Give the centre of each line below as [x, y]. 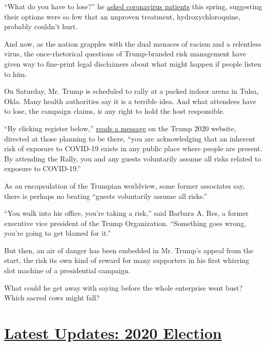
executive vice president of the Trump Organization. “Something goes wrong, [125, 223]
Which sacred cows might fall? [52, 298]
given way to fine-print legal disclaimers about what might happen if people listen [133, 63]
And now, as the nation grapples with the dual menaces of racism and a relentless [133, 43]
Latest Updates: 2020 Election [113, 333]
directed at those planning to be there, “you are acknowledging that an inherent [130, 138]
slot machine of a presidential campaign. [67, 270]
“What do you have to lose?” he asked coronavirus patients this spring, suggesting [133, 6]
